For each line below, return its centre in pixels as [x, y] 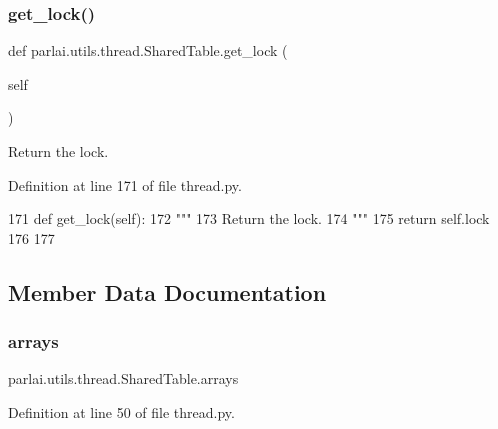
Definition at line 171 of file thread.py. [125, 184]
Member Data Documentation [167, 291]
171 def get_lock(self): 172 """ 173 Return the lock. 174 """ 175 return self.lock [249, 218]
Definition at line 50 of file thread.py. [121, 411]
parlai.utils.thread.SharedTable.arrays [123, 378]
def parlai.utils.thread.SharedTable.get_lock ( [148, 50]
